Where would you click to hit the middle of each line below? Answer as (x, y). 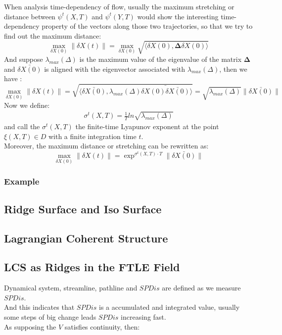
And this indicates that (39, 307)
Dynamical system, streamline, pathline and (71, 288)
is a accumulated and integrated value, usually (169, 307)
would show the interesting (178, 16)
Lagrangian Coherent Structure (86, 238)
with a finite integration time (92, 136)
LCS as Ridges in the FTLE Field (92, 267)
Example (22, 181)
